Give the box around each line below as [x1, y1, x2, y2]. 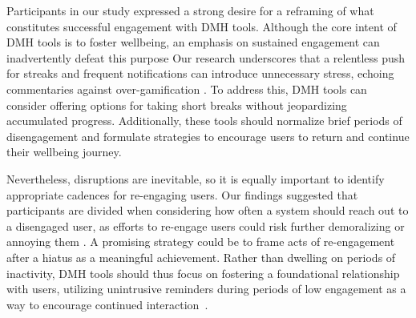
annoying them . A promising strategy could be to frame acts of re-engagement [6, 233, 395, 250]
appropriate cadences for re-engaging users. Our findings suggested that [6, 186, 358, 203]
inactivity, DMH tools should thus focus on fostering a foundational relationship [6, 264, 400, 281]
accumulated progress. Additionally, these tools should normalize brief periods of [6, 112, 402, 129]
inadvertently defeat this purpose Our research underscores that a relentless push [6, 49, 406, 66]
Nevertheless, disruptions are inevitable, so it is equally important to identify [6, 170, 385, 187]
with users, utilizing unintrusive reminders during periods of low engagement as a [6, 280, 406, 297]
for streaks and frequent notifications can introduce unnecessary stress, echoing [6, 65, 394, 82]
